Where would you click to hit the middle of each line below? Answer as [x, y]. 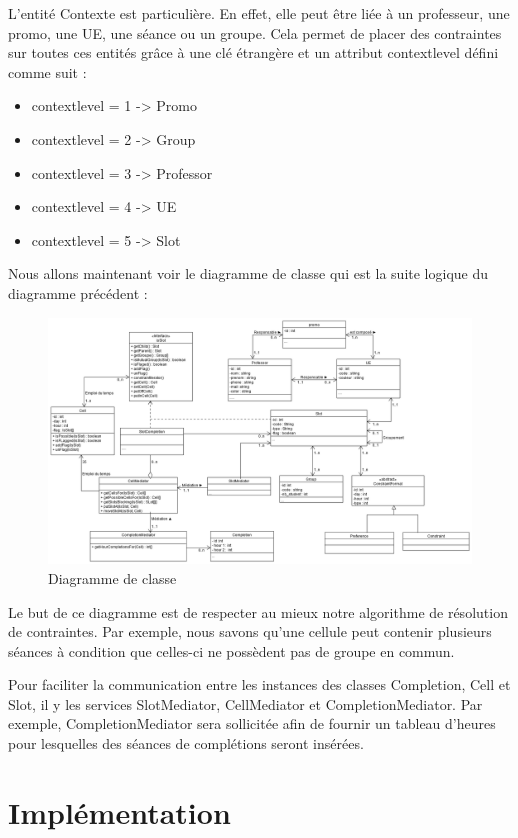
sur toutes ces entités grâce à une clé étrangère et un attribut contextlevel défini [253, 52]
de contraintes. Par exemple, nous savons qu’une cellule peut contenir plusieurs [250, 631]
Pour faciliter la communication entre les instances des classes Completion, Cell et [259, 684]
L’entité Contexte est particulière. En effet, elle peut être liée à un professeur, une [259, 13]
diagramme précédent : [78, 292]
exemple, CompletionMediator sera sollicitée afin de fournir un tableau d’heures [252, 723]
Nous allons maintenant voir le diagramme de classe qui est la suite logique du [248, 273]
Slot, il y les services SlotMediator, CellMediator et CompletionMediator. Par [245, 703]
